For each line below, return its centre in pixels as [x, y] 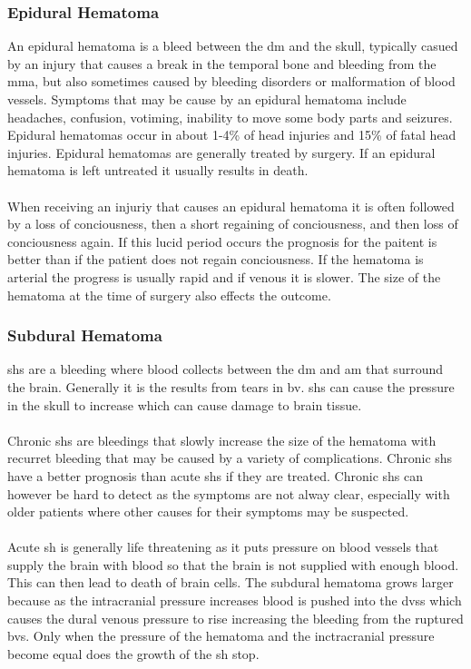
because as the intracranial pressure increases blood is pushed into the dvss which [235, 600]
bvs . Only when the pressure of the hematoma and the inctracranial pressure [221, 636]
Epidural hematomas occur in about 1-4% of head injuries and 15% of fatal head [232, 135]
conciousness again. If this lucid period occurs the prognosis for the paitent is [222, 241]
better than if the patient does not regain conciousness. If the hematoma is [216, 259]
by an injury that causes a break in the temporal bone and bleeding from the [222, 63]
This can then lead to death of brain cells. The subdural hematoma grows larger [231, 582]
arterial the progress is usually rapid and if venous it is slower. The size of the [224, 276]
